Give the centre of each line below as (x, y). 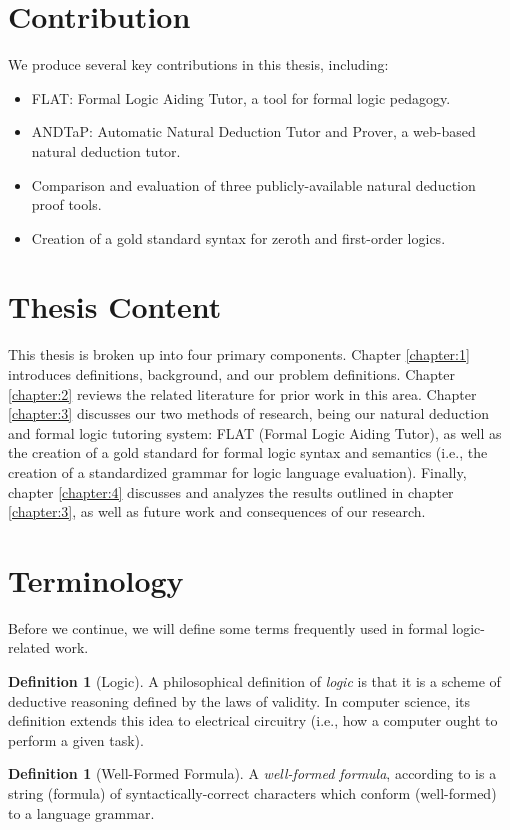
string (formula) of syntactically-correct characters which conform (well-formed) (252, 793)
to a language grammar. (81, 812)
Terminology (96, 579)
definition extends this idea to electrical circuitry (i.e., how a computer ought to (253, 720)
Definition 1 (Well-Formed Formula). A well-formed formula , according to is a (252, 773)
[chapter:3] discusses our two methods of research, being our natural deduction (248, 413)
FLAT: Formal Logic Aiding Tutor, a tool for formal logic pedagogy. (241, 97)
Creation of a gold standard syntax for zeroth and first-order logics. (238, 237)
